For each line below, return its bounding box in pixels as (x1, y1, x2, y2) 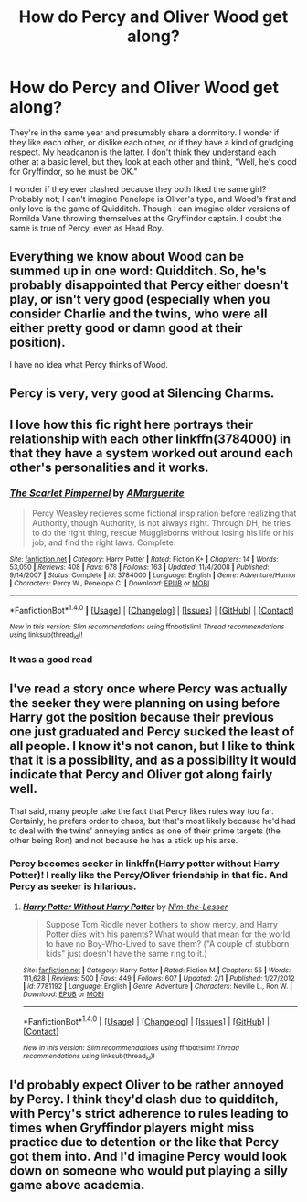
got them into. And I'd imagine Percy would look (9, 1149, 288, 1164)
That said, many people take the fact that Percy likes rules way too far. (9, 805, 274, 816)
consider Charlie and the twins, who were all (9, 306, 268, 322)
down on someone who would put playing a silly (9, 1164, 288, 1179)
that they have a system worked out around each (9, 445, 294, 461)
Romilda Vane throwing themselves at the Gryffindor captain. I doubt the (9, 212, 281, 223)
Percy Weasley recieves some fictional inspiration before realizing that (31, 508, 297, 519)
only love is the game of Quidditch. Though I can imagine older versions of (9, 203, 291, 214)
